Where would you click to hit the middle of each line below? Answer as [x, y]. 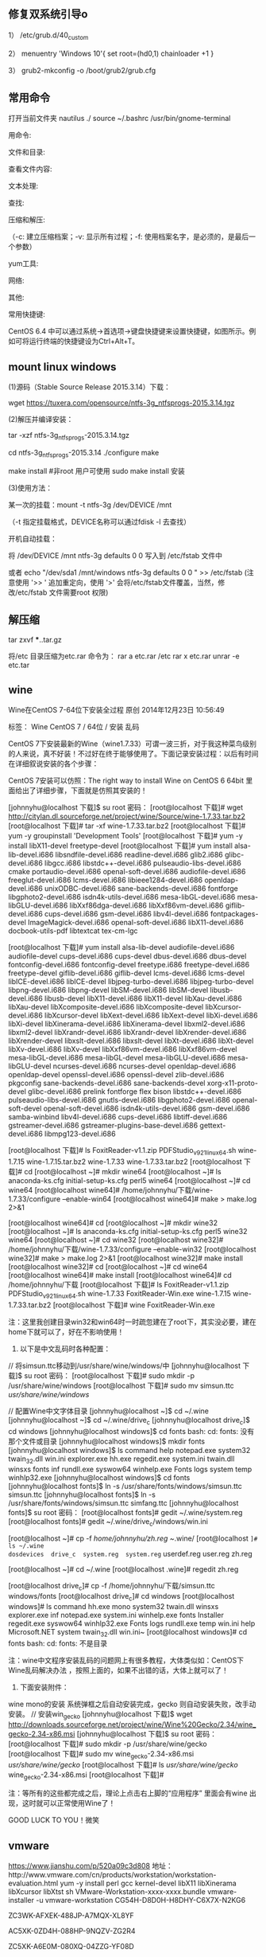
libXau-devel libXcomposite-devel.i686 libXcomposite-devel [106, 1007]
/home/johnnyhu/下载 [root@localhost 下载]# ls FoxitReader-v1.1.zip [119, 1285]
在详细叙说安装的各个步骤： [54, 764]
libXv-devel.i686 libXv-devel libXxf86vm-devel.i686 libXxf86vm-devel [123, 1049]
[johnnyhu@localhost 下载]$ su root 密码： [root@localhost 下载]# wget [126, 807]
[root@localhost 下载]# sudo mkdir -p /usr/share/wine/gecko [108, 1744]
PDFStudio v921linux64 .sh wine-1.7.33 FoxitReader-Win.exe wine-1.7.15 [120, 1295]
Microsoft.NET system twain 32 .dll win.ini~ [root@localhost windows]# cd [128, 1633]
